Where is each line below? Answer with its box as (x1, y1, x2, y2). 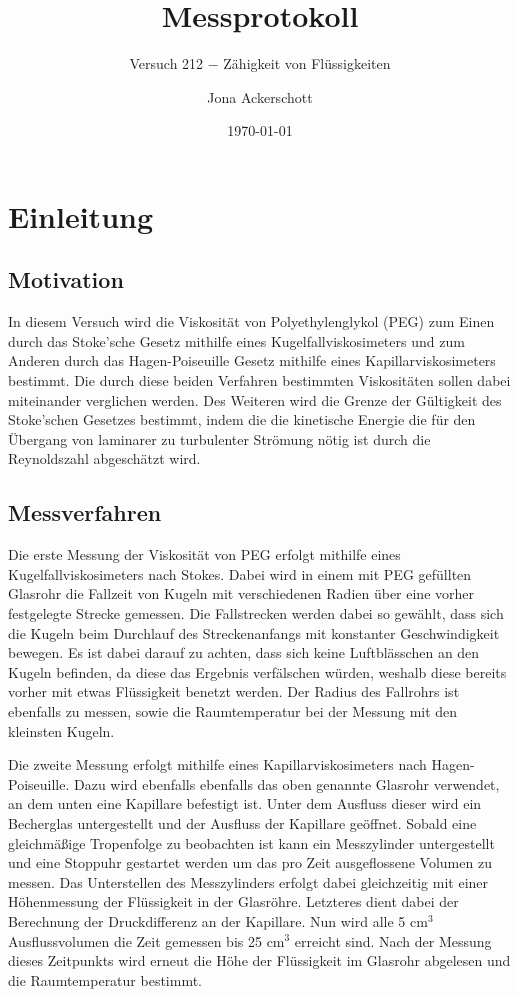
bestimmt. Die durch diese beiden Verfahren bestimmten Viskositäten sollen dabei (8, 370, 511, 391)
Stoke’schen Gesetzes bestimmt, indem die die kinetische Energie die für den (8, 409, 476, 430)
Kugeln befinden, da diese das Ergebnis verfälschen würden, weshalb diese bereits (8, 661, 507, 682)
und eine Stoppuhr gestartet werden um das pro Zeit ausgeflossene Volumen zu (8, 852, 492, 873)
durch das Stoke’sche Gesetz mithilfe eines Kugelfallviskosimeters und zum (8, 330, 465, 351)
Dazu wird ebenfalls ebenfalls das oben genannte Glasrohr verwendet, (73, 773, 500, 794)
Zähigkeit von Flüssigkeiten (223, 53, 391, 74)
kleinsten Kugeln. (8, 720, 115, 741)
